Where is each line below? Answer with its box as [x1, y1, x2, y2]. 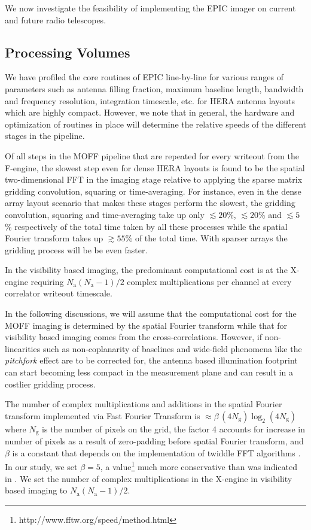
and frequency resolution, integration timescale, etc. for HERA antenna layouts [5, 94, 295, 107]
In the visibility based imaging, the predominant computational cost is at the [5, 264, 288, 276]
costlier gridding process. [5, 377, 96, 390]
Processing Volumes [5, 43, 130, 61]
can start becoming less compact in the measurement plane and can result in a [5, 366, 293, 378]
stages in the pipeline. [5, 129, 85, 142]
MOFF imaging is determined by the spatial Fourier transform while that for [5, 319, 288, 331]
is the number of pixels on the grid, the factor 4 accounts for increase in [42, 422, 306, 435]
